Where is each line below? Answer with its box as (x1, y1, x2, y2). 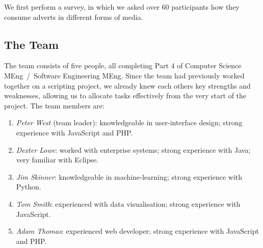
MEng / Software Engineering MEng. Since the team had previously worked (4, 70, 245, 80)
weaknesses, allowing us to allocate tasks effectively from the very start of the (4, 90, 247, 101)
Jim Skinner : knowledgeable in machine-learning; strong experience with (16, 171, 243, 182)
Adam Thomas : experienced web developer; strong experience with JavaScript (16, 226, 259, 236)
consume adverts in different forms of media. (4, 11, 143, 22)
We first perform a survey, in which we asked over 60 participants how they (4, 2, 240, 12)
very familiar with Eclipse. (16, 154, 99, 165)
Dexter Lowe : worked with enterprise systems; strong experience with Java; (16, 144, 251, 155)
